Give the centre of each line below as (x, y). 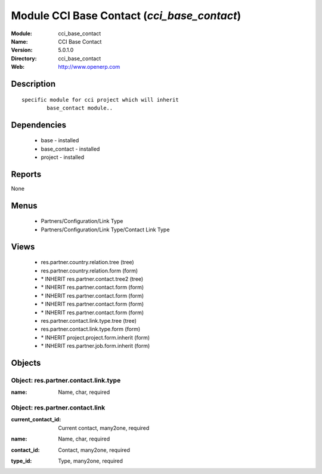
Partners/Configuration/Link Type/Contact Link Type (105, 230)
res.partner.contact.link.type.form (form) (91, 329)
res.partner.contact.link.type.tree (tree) (89, 320)
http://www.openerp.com (89, 67)
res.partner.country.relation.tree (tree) (87, 262)
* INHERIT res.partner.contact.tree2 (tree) (92, 279)
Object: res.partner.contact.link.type (66, 380)
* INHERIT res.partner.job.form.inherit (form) (95, 346)
